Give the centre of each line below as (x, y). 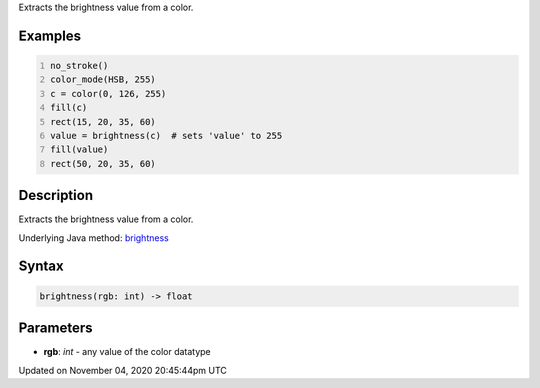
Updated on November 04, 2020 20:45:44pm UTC (122, 370)
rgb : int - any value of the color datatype (127, 352)
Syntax (41, 266)
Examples (50, 35)
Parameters (55, 328)
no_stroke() (79, 65)
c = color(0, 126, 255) (108, 93)
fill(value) (79, 149)
